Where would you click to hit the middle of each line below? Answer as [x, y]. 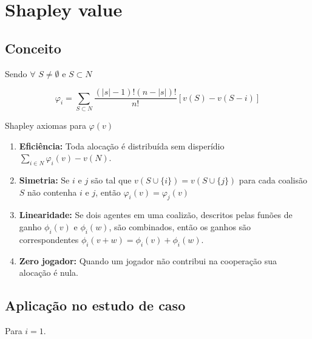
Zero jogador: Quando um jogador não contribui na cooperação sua [148, 260]
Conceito [33, 48]
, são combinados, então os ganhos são [180, 226]
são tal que [111, 180]
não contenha [52, 192]
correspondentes [49, 239]
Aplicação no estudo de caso [95, 305]
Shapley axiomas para [46, 125]
